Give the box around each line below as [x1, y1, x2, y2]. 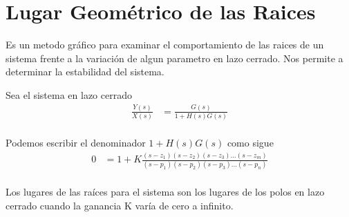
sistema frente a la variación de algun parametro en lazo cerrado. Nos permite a [6, 50, 343, 65]
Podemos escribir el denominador [6, 135, 146, 150]
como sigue [227, 135, 274, 150]
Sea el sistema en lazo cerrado [6, 87, 132, 102]
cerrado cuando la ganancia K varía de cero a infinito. [6, 198, 234, 213]
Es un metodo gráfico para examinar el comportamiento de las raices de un [6, 37, 324, 52]
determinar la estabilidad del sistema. [6, 64, 164, 79]
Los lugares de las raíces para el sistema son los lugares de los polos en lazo [6, 185, 325, 199]
